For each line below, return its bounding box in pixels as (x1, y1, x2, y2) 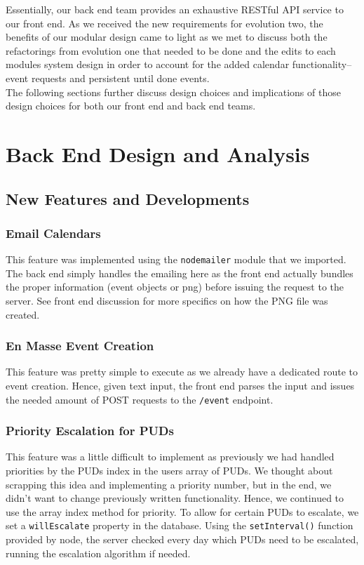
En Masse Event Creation (6, 337, 154, 354)
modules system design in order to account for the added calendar (6, 57, 290, 72)
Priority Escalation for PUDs (6, 422, 174, 439)
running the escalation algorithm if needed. (6, 545, 191, 560)
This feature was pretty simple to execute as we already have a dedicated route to (6, 364, 358, 379)
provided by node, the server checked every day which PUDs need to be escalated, (6, 532, 359, 547)
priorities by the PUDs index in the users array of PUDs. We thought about (6, 463, 333, 478)
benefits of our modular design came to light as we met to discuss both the (6, 29, 328, 44)
